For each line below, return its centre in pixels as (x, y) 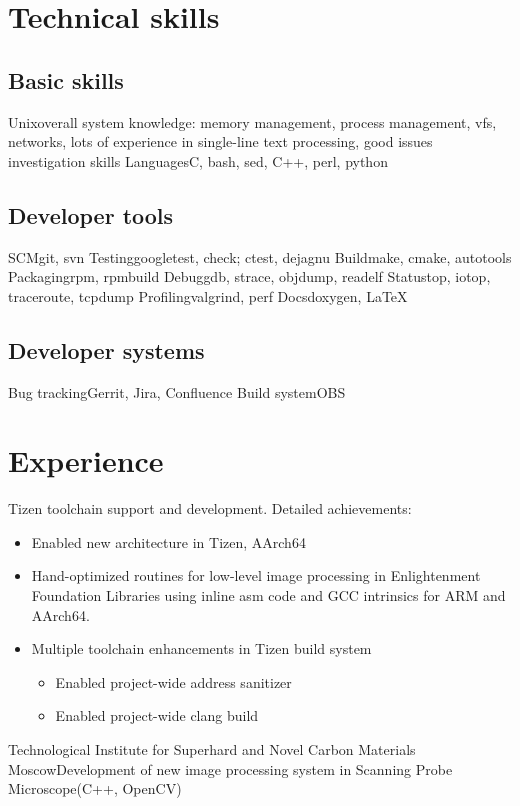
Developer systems (106, 349)
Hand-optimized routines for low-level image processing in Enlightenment (256, 575)
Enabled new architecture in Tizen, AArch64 (168, 541)
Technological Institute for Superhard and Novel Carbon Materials (212, 749)
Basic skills (66, 79)
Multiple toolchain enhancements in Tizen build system (201, 648)
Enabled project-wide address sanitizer (173, 681)
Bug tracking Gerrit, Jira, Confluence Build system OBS (177, 391)
